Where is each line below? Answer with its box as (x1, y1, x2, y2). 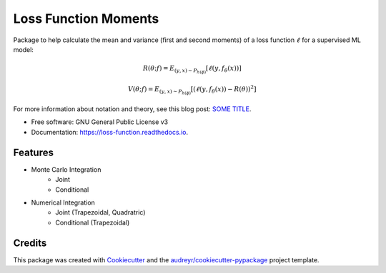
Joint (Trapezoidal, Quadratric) (55, 208, 146, 217)
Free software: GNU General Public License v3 (31, 118, 169, 126)
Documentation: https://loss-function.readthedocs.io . (31, 128, 189, 136)
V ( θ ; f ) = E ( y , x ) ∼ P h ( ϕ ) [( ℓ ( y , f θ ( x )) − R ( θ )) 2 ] (127, 84, 257, 96)
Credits (13, 237, 47, 249)
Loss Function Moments (13, 11, 159, 26)
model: (13, 45, 34, 53)
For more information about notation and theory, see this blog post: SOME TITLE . (13, 105, 252, 113)
